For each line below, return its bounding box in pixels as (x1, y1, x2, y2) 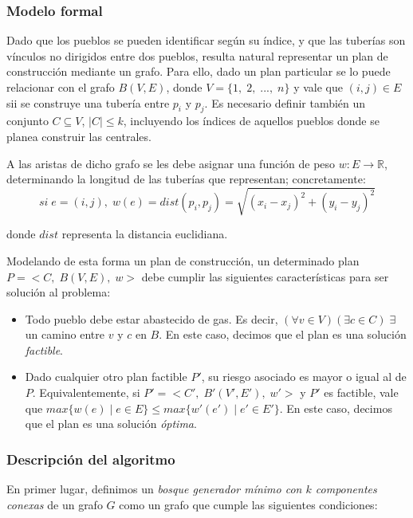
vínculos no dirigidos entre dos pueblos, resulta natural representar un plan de (6, 47, 388, 64)
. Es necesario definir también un (204, 94, 366, 111)
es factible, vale (324, 384, 399, 401)
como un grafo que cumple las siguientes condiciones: (119, 496, 378, 512)
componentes (315, 481, 377, 497)
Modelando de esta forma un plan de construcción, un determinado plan (6, 252, 360, 269)
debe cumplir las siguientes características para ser (141, 268, 389, 285)
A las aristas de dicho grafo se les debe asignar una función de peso (6, 155, 336, 171)
